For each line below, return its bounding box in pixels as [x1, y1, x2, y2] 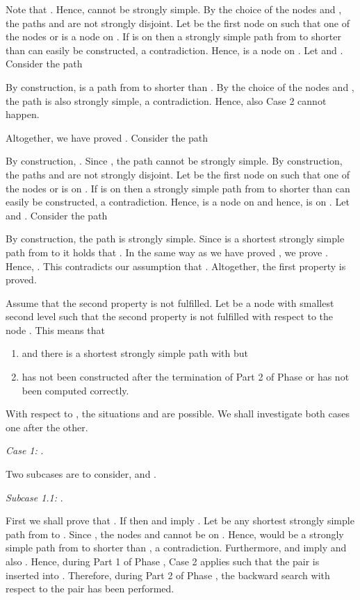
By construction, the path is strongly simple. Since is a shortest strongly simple [6, 231, 345, 246]
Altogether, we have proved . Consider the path [6, 130, 208, 144]
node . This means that [6, 322, 105, 337]
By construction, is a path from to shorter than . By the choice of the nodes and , [6, 79, 354, 94]
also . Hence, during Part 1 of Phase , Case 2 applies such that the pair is [6, 554, 320, 568]
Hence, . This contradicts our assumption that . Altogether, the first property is [6, 258, 346, 273]
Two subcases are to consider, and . [6, 467, 156, 481]
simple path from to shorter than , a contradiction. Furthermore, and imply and [6, 540, 347, 555]
